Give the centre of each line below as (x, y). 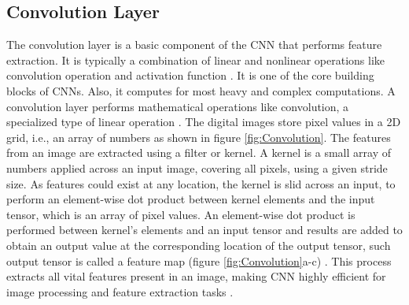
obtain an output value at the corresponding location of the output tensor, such (199, 245)
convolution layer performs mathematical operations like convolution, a (178, 106)
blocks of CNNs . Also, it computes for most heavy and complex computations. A (201, 90)
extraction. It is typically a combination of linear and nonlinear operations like (196, 60)
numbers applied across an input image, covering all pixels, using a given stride (197, 167)
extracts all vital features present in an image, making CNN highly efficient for (196, 276)
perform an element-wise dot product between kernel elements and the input (191, 199)
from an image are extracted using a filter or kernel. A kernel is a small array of (199, 152)
